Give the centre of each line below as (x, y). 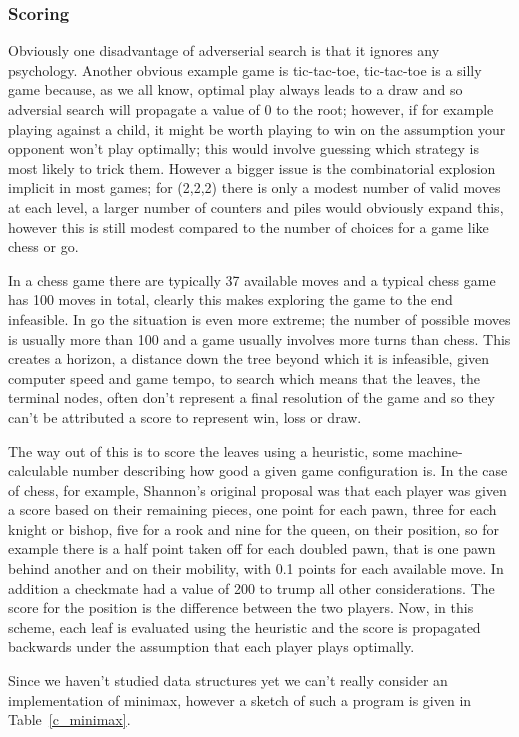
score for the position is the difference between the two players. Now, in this (241, 607)
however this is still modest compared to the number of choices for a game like (248, 226)
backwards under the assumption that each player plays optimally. (211, 646)
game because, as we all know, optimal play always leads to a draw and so (235, 89)
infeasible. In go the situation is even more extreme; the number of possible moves (259, 318)
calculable (38, 470)
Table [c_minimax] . (69, 719)
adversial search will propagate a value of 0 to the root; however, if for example (251, 109)
